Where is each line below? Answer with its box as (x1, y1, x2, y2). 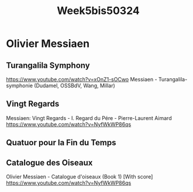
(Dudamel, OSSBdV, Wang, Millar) (34, 82, 115, 89)
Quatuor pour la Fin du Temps (6, 138, 116, 148)
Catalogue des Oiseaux (6, 157, 93, 167)
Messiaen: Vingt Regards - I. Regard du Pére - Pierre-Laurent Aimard (6, 114, 172, 121)
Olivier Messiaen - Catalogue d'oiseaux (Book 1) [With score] (6, 173, 153, 180)
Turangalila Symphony (6, 60, 90, 70)
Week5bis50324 (56, 4, 140, 18)
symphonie (6, 82, 33, 89)
